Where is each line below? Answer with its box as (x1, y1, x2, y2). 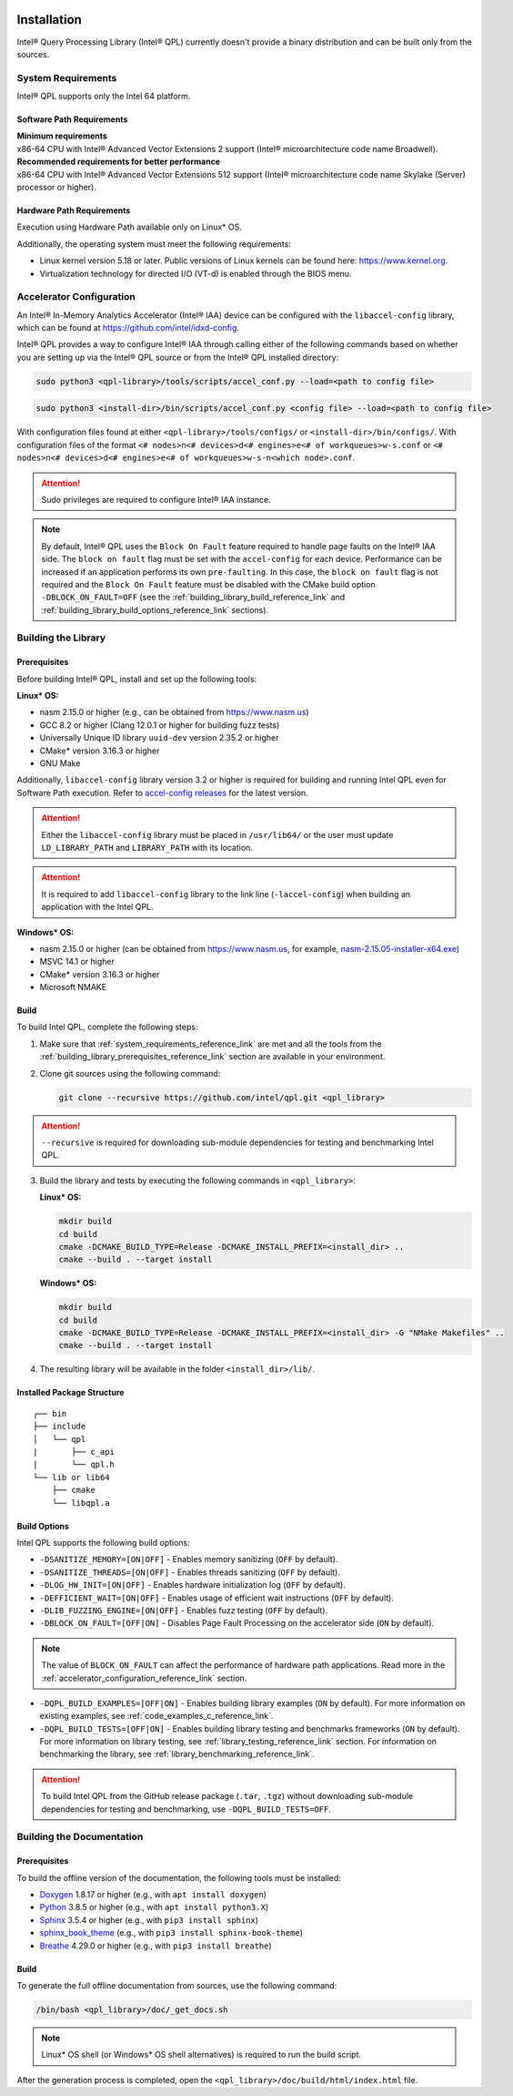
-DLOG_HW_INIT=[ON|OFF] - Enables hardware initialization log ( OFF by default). (39, 1580, 346, 1590)
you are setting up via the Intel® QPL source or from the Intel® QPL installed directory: (16, 352, 339, 363)
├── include (33, 1421, 86, 1432)
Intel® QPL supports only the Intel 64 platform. (16, 91, 191, 102)
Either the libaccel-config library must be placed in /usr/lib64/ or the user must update (41, 829, 394, 840)
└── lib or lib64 (33, 1472, 110, 1482)
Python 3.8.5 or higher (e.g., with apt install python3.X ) (39, 1902, 268, 1913)
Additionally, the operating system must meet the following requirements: (16, 238, 291, 250)
